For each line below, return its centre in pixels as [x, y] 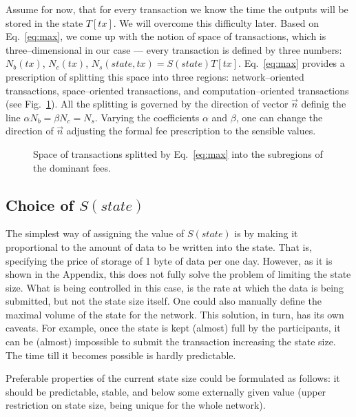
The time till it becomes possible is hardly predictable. [121, 355]
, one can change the [279, 117]
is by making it [266, 233]
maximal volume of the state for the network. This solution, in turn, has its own [175, 314]
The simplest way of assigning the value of [95, 233]
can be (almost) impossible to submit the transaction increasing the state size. [171, 342]
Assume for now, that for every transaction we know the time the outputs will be [177, 9]
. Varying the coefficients [147, 117]
